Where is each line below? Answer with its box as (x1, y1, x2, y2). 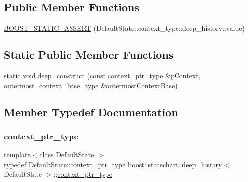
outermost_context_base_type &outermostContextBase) (4, 80, 177, 90)
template (4, 149, 31, 160)
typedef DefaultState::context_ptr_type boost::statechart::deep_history (4, 159, 222, 169)
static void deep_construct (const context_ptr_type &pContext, (4, 70, 201, 80)
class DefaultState (39, 149, 94, 160)
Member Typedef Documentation (4, 104, 178, 119)
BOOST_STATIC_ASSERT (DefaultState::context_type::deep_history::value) (4, 23, 245, 33)
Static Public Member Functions (4, 47, 174, 62)
